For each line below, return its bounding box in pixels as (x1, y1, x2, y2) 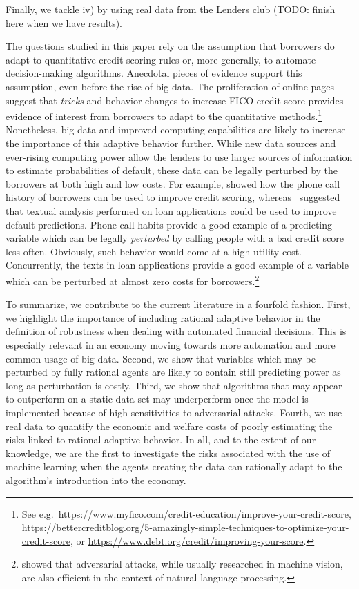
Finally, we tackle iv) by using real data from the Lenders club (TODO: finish (6, 2, 336, 16)
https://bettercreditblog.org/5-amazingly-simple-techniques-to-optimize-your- (21, 520, 349, 534)
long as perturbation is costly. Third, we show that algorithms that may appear (6, 378, 342, 392)
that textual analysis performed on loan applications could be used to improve (6, 203, 337, 218)
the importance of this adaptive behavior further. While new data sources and (6, 136, 336, 150)
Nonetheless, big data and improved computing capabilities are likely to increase (6, 122, 346, 137)
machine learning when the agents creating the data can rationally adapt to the (6, 459, 342, 474)
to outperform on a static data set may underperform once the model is (6, 392, 309, 406)
